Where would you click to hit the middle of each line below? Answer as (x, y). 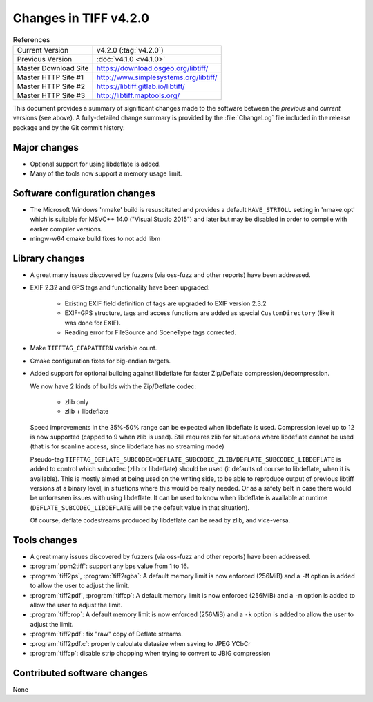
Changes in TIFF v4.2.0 (81, 18)
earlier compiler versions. (66, 229)
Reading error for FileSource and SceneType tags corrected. (150, 332)
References (31, 39)
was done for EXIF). (93, 323)
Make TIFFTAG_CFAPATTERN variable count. (94, 348)
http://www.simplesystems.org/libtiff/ (157, 77)
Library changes (49, 258)
